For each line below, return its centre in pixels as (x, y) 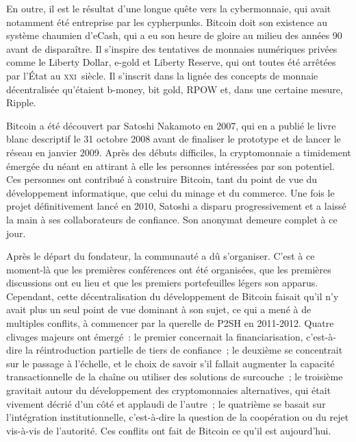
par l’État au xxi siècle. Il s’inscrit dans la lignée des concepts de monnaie (162, 75)
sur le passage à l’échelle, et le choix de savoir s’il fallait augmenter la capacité (170, 363)
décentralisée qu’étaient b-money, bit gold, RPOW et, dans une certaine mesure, (175, 89)
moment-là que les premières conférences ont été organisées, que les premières (169, 269)
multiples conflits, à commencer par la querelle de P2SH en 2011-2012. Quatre (170, 323)
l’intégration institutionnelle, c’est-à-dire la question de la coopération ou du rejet (178, 417)
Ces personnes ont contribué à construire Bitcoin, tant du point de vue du (162, 179)
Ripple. (21, 102)
